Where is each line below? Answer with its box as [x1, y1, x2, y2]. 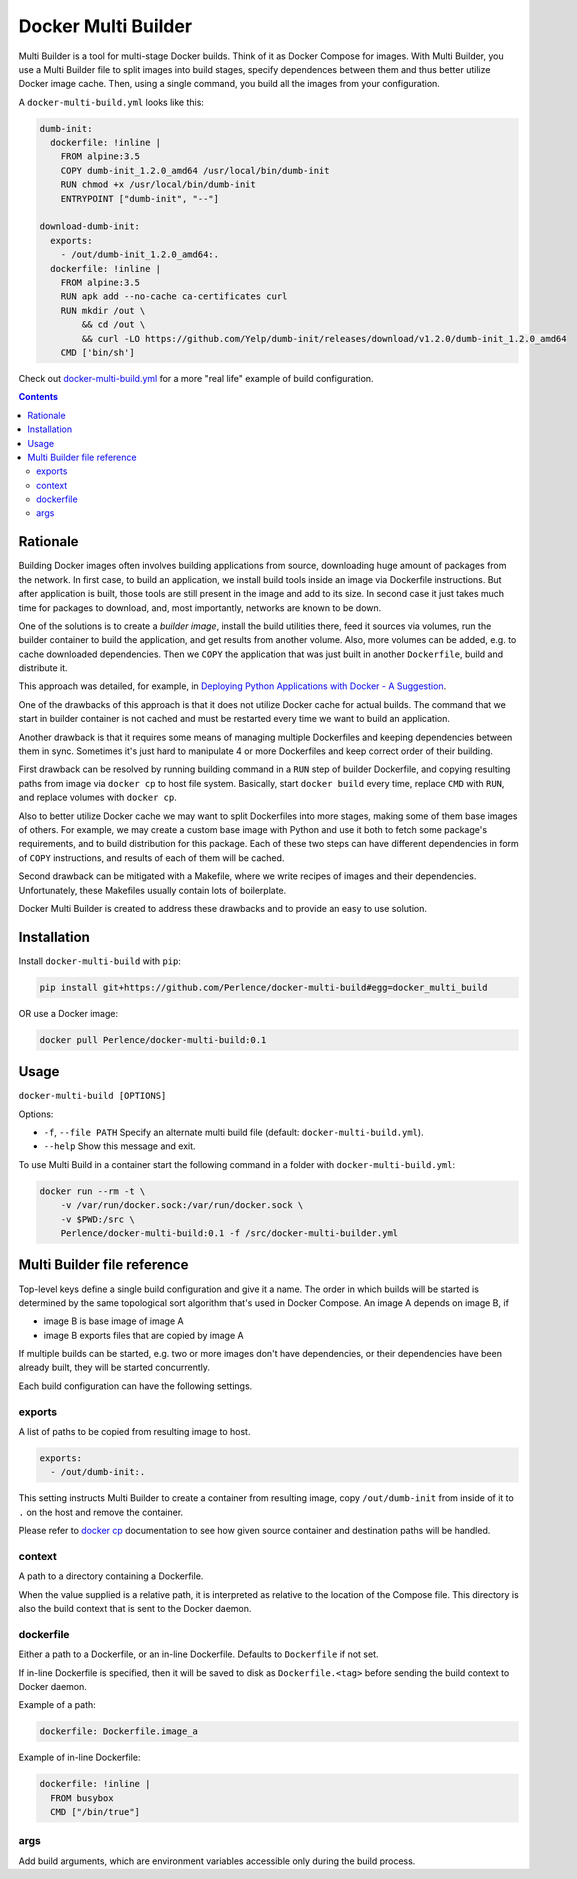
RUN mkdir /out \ [60, 305, 146, 316]
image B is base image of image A [43, 1315, 184, 1327]
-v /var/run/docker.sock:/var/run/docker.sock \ [60, 1200, 304, 1211]
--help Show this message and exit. [43, 1140, 196, 1152]
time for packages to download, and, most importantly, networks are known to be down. [18, 601, 382, 614]
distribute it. [18, 662, 69, 674]
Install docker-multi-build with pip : [18, 955, 182, 967]
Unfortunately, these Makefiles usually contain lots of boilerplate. [18, 884, 287, 896]
